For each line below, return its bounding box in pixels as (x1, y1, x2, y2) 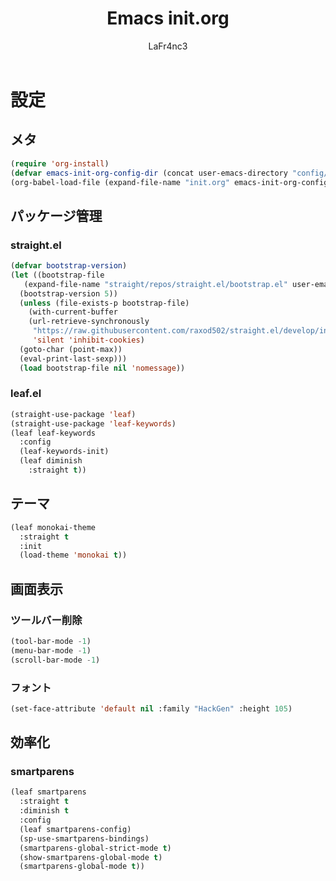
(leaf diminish (19, 456, 83, 466)
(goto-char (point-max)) (19, 344, 123, 354)
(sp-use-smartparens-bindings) (19, 833, 150, 844)
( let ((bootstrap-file (10, 270, 105, 280)
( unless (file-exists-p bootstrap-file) (19, 298, 190, 308)
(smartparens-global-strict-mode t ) (19, 843, 172, 853)
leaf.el (10, 387, 42, 401)
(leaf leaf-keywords (10, 428, 97, 438)
